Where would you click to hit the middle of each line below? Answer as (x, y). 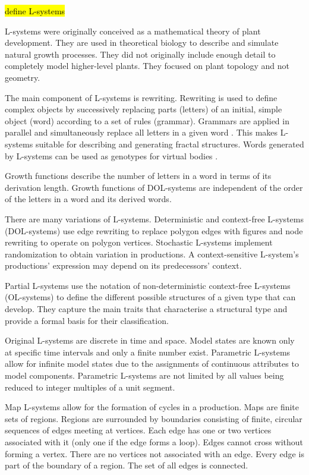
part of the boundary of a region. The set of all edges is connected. (127, 465)
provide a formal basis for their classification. (87, 320)
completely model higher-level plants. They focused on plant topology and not (147, 66)
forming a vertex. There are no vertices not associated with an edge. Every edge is (154, 453)
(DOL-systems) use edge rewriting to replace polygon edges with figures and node (154, 230)
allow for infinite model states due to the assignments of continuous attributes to (152, 364)
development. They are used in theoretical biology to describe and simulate (142, 43)
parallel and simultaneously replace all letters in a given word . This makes (141, 132)
